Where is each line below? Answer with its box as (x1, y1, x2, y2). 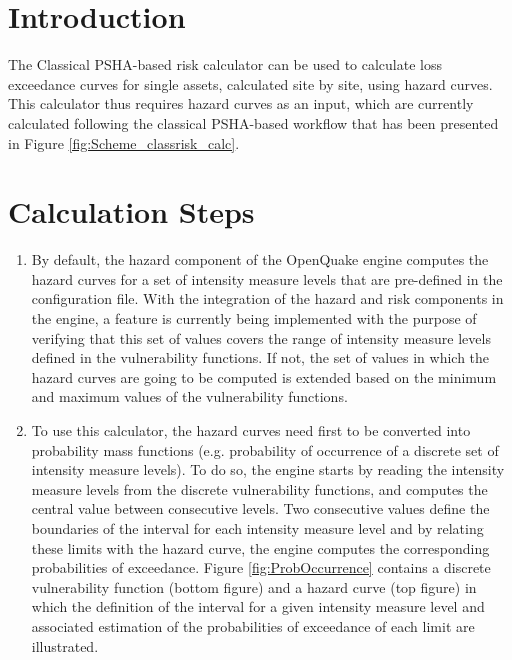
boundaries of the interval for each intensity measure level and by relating (31, 517, 484, 538)
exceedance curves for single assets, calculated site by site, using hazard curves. (8, 73, 493, 94)
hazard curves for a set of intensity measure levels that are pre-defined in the (31, 268, 503, 289)
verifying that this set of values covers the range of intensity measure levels (31, 327, 491, 348)
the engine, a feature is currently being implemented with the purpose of (31, 308, 477, 328)
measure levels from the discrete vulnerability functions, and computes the (31, 478, 488, 499)
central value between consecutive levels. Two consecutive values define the (31, 498, 490, 519)
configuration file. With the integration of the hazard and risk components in (31, 288, 504, 309)
